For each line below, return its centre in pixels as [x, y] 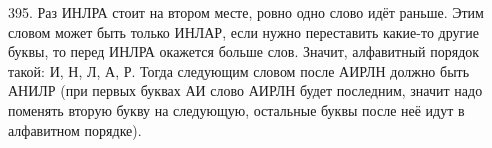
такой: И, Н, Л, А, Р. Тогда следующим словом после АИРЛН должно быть [239, 70]
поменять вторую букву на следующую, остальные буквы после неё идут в [236, 109]
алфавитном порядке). [75, 129]
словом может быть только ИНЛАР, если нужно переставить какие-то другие [243, 31]
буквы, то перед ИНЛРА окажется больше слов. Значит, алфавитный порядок [244, 51]
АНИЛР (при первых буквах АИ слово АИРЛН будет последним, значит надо [245, 90]
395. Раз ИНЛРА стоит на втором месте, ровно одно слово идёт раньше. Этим [246, 12]
